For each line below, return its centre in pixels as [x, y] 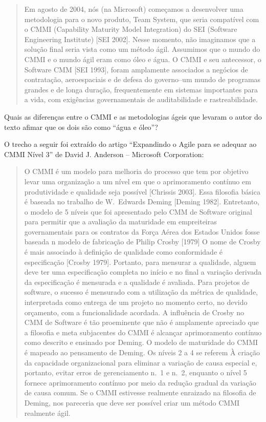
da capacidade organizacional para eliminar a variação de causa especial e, [141, 362]
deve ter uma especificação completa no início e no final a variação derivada [143, 272]
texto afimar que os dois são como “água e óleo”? [81, 127]
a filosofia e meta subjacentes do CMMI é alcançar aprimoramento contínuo [143, 332]
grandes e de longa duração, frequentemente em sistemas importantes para [141, 89]
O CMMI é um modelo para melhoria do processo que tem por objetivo [136, 171]
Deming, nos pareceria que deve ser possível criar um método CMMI [132, 402]
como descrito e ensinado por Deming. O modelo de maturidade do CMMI [141, 342]
